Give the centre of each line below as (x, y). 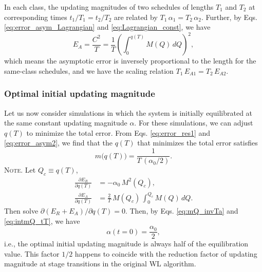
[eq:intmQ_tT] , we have (42, 221)
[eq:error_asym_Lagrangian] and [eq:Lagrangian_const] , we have (107, 27)
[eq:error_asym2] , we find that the (58, 143)
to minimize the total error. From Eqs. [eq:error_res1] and (118, 132)
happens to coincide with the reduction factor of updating (166, 253)
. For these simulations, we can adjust (194, 123)
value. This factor (32, 253)
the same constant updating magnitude (66, 123)
